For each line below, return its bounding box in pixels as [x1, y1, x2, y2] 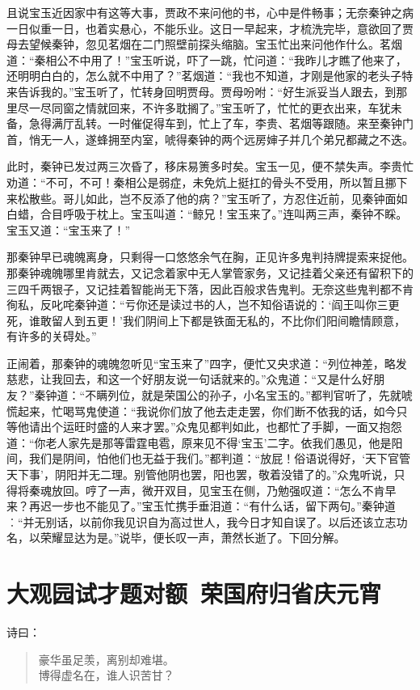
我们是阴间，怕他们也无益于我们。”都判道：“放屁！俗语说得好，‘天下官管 [28, 450, 411, 467]
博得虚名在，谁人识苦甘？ [38, 667, 174, 684]
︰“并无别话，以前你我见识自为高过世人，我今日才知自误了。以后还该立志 [6, 513, 397, 530]
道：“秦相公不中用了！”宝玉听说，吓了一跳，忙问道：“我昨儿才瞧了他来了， [6, 51, 407, 68]
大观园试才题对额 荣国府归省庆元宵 [6, 577, 382, 610]
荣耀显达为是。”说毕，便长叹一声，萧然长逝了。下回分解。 [40, 529, 346, 546]
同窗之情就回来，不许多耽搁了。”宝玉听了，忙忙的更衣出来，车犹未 [51, 99, 402, 116]
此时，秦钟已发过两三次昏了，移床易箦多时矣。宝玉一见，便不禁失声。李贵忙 [6, 158, 414, 175]
